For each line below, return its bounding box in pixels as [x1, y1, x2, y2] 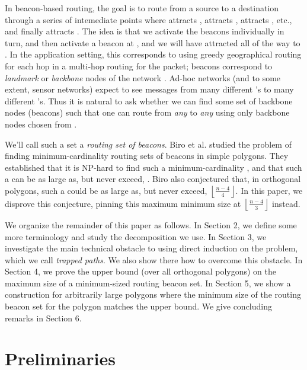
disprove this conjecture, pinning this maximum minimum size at [5, 197, 241, 209]
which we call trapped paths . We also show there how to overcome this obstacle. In [5, 253, 303, 266]
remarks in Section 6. [5, 311, 82, 324]
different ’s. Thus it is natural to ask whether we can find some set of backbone [5, 94, 293, 107]
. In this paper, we [235, 184, 303, 196]
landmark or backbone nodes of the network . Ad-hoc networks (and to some [5, 71, 281, 84]
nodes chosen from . [5, 117, 77, 130]
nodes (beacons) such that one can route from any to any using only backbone [5, 106, 290, 119]
